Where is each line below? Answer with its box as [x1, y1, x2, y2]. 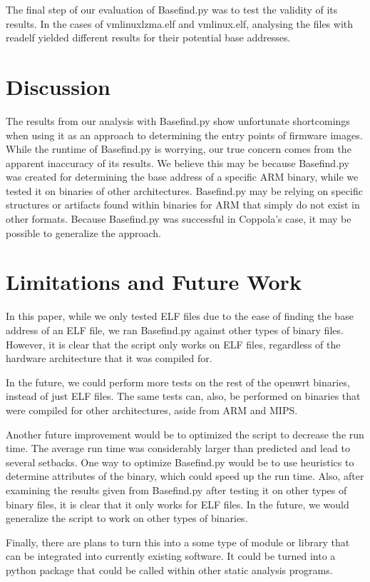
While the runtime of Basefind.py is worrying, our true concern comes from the [6, 141, 351, 156]
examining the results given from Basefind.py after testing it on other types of [6, 482, 347, 497]
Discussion [6, 71, 111, 101]
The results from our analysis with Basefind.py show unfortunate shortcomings [6, 113, 350, 128]
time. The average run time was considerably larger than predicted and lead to [6, 441, 350, 456]
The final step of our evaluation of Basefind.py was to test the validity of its [6, 2, 338, 16]
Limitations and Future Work [6, 267, 302, 296]
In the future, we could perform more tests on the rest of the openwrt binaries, [6, 374, 350, 389]
